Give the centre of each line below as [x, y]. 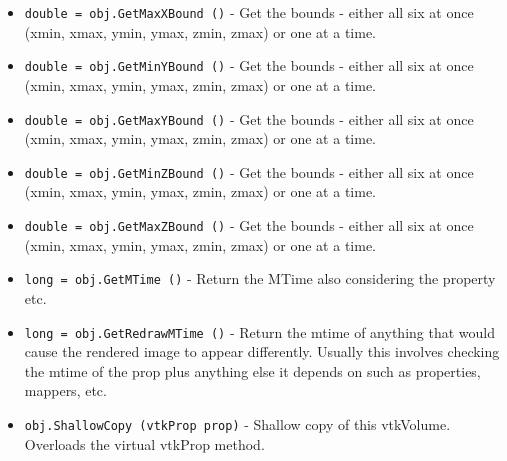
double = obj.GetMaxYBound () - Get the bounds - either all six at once [249, 118]
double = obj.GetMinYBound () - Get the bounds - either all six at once [249, 65]
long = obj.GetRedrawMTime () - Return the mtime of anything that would [259, 331]
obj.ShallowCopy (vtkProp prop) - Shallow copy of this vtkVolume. [237, 423]
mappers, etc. [65, 390]
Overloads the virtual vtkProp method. [144, 443]
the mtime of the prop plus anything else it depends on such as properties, [252, 370]
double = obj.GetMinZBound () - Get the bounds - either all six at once [249, 171]
